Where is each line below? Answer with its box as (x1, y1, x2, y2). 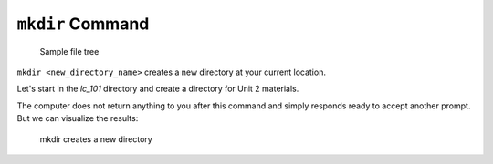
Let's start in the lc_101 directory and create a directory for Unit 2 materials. (16, 83, 299, 95)
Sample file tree (39, 46, 100, 56)
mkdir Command (16, 14, 150, 34)
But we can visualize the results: (16, 113, 139, 124)
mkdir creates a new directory (39, 133, 152, 145)
